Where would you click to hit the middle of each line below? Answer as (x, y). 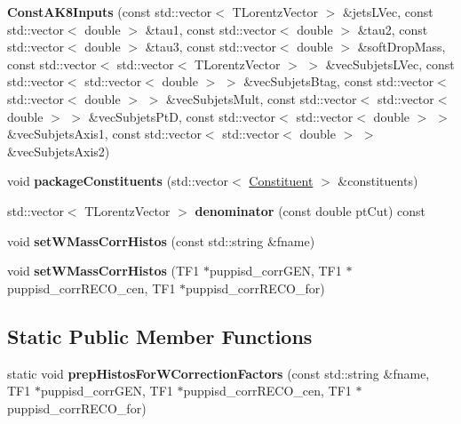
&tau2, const (393, 29)
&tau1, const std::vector (211, 29)
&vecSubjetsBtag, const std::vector (339, 81)
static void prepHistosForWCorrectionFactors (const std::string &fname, (219, 373)
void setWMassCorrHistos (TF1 (103, 271)
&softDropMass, (401, 47)
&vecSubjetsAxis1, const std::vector (104, 134)
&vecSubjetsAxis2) (59, 151)
